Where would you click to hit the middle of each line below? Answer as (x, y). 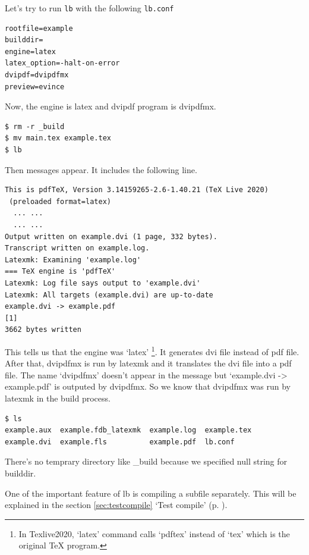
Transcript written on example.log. (77, 248)
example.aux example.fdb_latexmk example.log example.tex (128, 430)
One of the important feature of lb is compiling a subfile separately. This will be (151, 493)
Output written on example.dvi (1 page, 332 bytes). (111, 236)
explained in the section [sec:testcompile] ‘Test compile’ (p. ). (116, 505)
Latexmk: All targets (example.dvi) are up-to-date (109, 295)
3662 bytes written (43, 330)
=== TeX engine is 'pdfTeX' (60, 272)
